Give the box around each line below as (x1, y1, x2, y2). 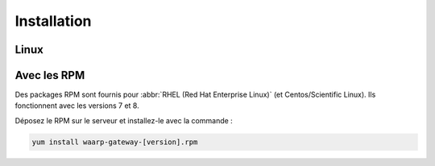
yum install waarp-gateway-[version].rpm (31, 137, 198, 147)
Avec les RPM (14, 68, 85, 82)
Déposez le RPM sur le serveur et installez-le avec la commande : (14, 115, 233, 125)
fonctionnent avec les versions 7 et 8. (14, 101, 140, 110)
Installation (14, 12, 92, 30)
